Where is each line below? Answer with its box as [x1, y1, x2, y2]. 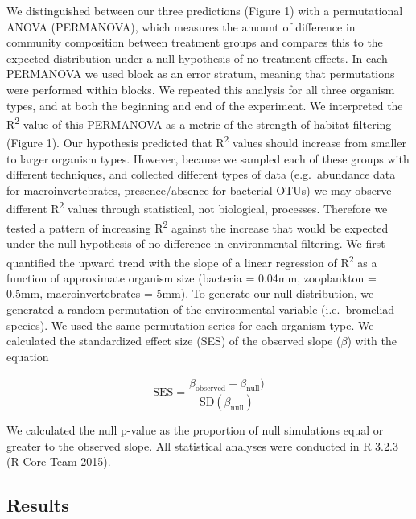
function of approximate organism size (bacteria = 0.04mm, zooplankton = [6, 269, 377, 286]
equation [6, 348, 49, 365]
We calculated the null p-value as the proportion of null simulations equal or [6, 422, 384, 439]
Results [6, 492, 69, 517]
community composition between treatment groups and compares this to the [6, 34, 383, 51]
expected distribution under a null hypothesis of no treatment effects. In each [6, 49, 388, 66]
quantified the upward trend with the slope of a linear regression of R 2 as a [6, 251, 377, 270]
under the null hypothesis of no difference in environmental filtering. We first [6, 234, 385, 251]
